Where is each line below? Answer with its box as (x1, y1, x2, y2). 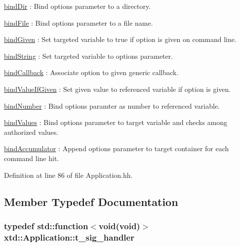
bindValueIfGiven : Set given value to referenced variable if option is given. (4, 83, 231, 94)
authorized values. (4, 126, 59, 137)
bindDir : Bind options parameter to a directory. (4, 1, 151, 11)
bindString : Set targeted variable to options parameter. (4, 50, 173, 61)
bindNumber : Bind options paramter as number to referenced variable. (4, 100, 220, 111)
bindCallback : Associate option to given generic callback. (4, 67, 179, 78)
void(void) (99, 219, 140, 232)
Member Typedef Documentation (4, 194, 178, 209)
